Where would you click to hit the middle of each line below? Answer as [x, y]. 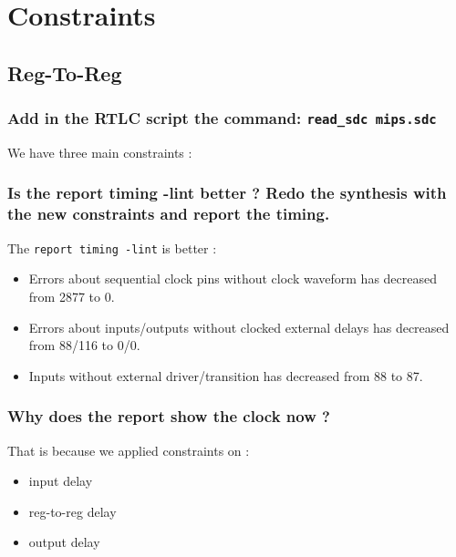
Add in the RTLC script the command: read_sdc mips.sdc [222, 118]
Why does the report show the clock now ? [169, 416]
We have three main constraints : [100, 152]
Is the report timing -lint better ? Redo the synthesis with [227, 193]
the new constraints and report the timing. [169, 214]
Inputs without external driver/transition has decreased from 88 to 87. [226, 375]
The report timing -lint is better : [112, 248]
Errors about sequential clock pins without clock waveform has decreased [233, 278]
